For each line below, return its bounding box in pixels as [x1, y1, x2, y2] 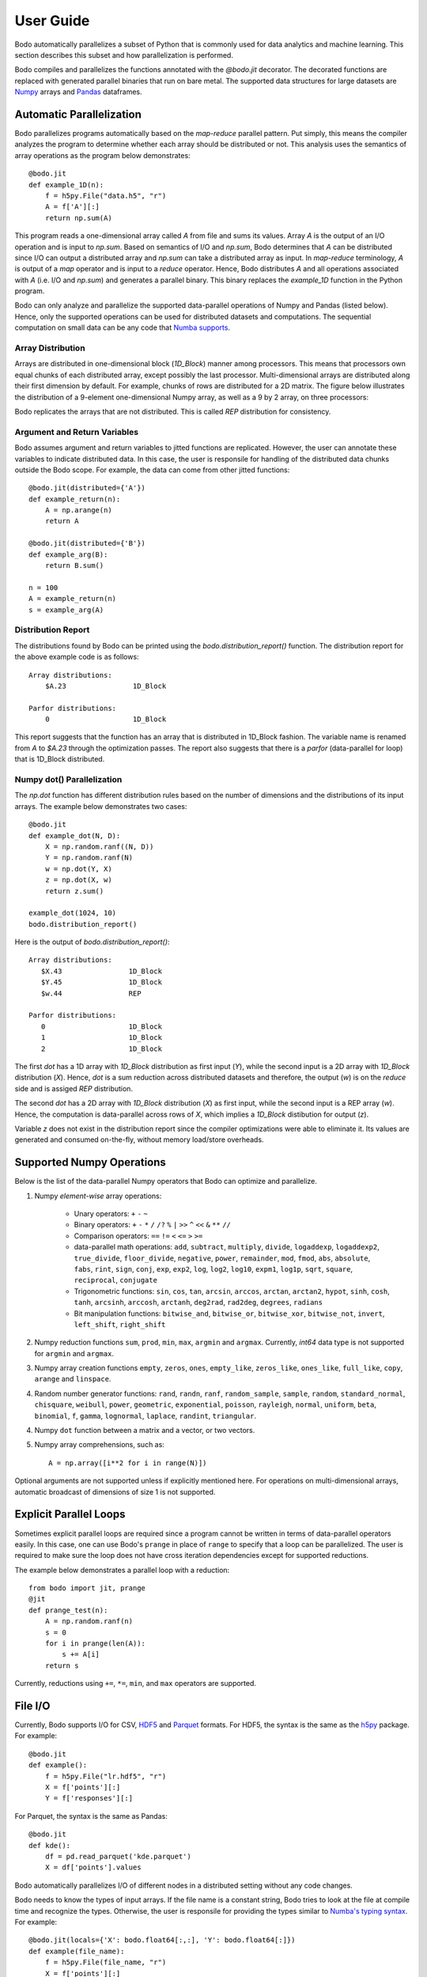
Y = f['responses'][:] [44, 1794, 134, 1803]
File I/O [14, 1699, 51, 1712]
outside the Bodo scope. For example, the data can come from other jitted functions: [14, 465, 290, 474]
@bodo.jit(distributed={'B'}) [28, 539, 146, 548]
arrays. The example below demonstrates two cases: [14, 801, 187, 811]
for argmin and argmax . [34, 1348, 115, 1358]
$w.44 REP [40, 988, 142, 998]
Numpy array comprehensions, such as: [34, 1440, 165, 1450]
